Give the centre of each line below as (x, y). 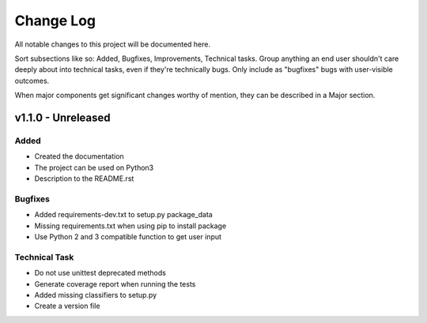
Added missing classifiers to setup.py (96, 295)
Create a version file (67, 306)
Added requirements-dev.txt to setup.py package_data (123, 215)
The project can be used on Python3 (94, 167)
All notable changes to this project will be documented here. (113, 44)
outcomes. (32, 81)
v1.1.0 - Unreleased (62, 117)
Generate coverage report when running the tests (115, 284)
